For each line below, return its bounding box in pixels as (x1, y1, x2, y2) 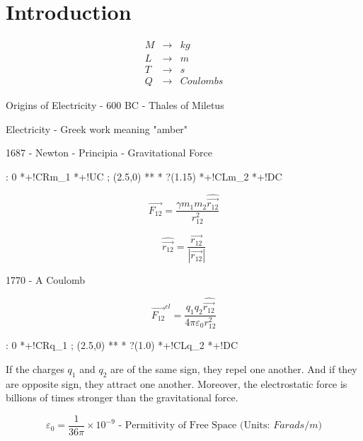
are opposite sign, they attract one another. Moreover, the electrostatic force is (6, 376, 347, 391)
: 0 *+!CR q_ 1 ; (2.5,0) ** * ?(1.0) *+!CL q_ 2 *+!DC (6, 338, 238, 353)
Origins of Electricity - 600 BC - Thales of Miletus (6, 98, 224, 113)
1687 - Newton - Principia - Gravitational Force (6, 145, 212, 160)
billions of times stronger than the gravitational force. (6, 390, 238, 405)
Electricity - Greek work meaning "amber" (6, 121, 188, 136)
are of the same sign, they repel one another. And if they (110, 361, 357, 376)
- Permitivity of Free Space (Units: (118, 420, 270, 431)
